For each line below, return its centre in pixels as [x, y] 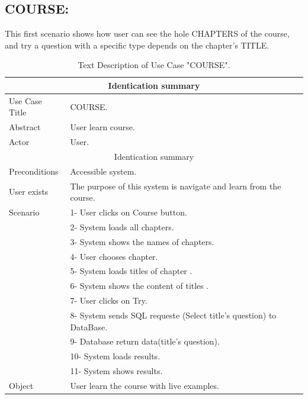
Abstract [25, 127]
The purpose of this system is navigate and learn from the [176, 186]
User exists [29, 192]
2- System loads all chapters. [122, 226]
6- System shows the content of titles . [139, 286]
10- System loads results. [115, 356]
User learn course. [102, 127]
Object [21, 385]
